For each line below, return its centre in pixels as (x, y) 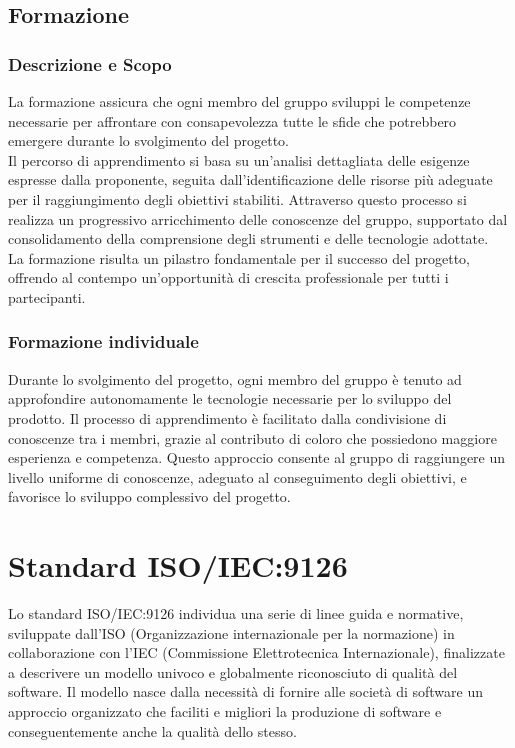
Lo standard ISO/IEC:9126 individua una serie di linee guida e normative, (236, 613)
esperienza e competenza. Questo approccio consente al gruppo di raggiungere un (257, 457)
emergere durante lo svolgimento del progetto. (148, 140)
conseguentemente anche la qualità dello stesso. (152, 730)
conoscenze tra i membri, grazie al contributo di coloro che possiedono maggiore (252, 437)
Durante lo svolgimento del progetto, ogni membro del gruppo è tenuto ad (235, 378)
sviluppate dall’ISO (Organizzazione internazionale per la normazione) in (231, 632)
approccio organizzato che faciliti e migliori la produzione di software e (225, 711)
